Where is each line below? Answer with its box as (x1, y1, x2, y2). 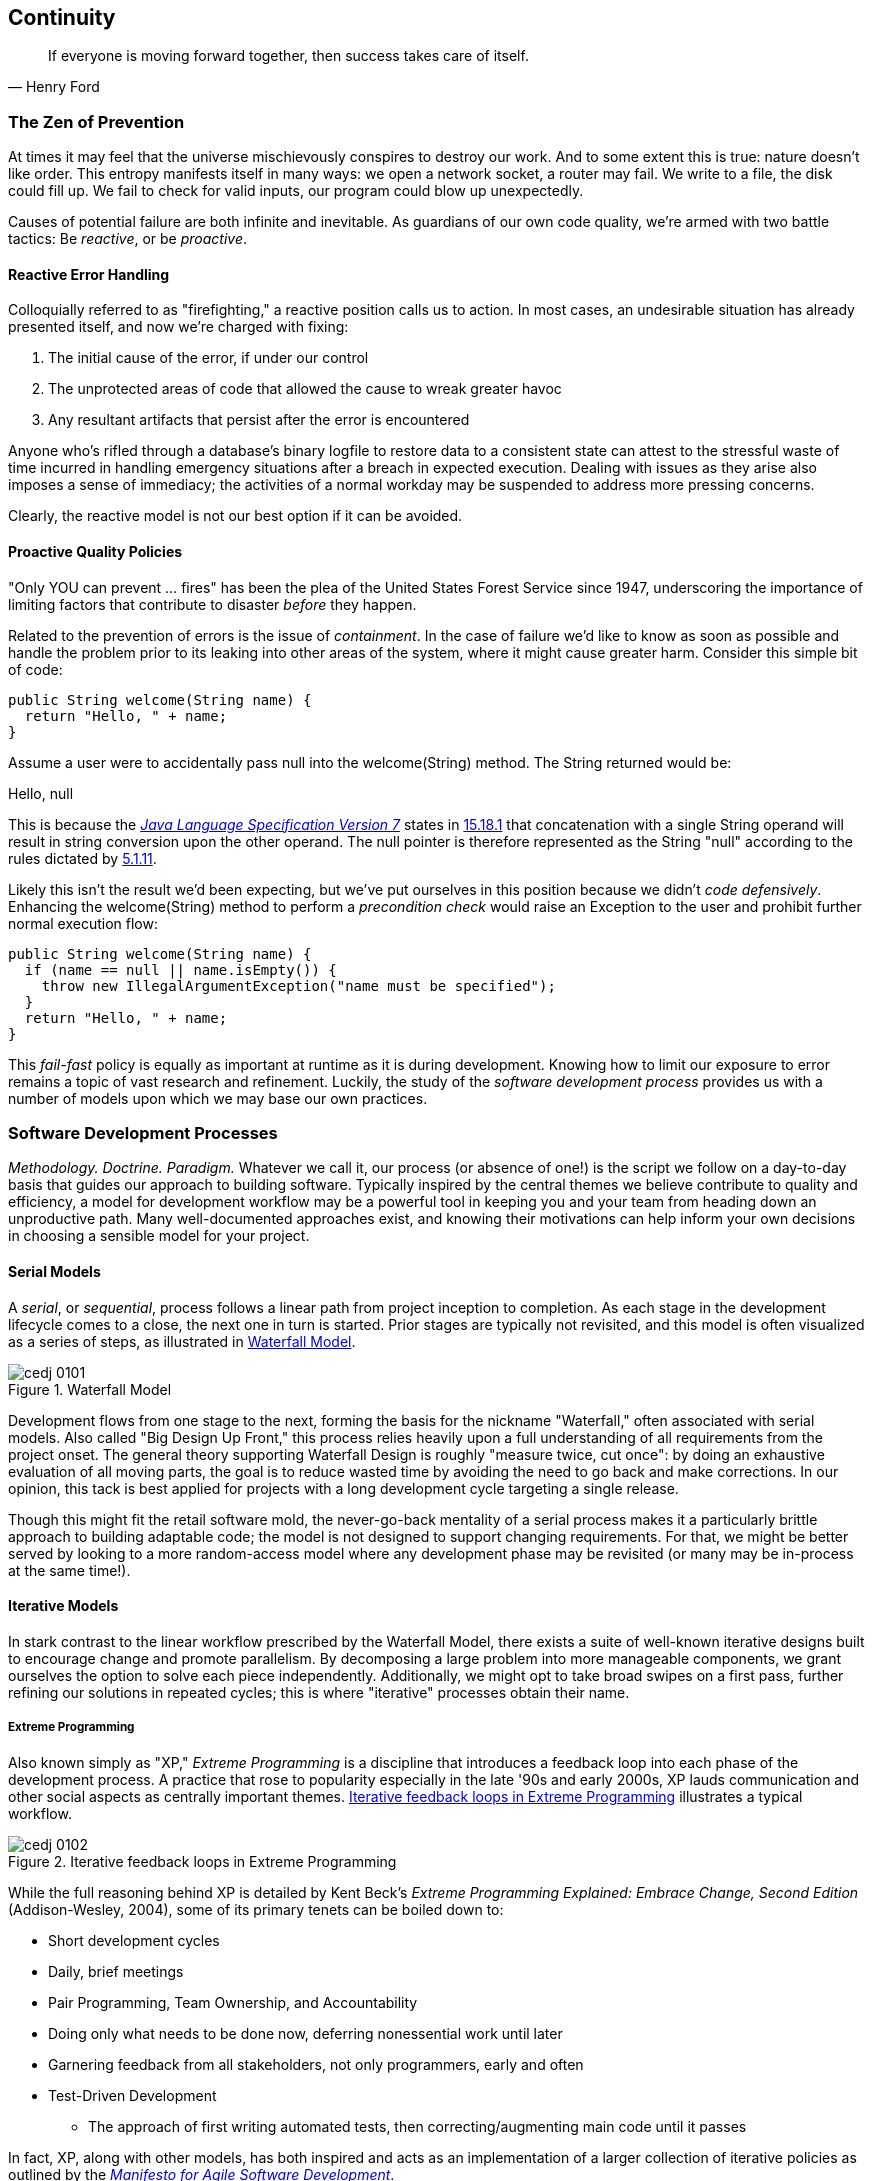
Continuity (8, 5, 116, 30)
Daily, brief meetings (48, 1962, 184, 1980)
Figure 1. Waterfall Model (8, 1380, 172, 1398)
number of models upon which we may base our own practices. (8, 1089, 428, 1107)
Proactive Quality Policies (8, 543, 183, 560)
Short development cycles (48, 1931, 220, 1949)
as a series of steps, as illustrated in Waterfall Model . (8, 1332, 356, 1350)
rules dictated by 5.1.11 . (8, 849, 157, 867)
